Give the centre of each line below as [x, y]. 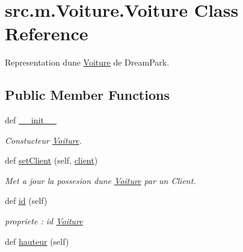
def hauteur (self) [37, 241]
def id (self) [26, 201]
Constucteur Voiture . [43, 140]
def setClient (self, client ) [51, 160]
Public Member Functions [87, 95]
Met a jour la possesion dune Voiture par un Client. [100, 180]
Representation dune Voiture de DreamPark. [87, 62]
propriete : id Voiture [44, 221]
